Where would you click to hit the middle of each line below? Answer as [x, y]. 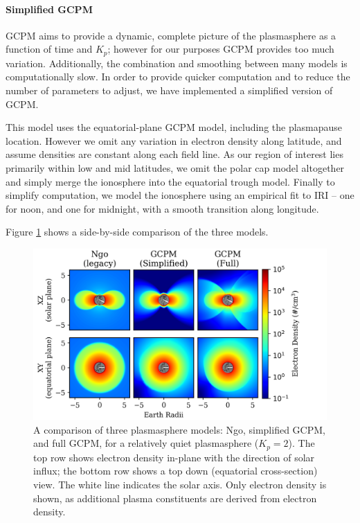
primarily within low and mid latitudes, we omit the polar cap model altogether [175, 168]
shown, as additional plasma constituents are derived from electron [175, 498]
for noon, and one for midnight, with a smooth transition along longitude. [162, 208]
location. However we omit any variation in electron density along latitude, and [174, 140]
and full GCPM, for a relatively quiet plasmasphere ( [146, 443]
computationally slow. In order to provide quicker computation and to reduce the [178, 77]
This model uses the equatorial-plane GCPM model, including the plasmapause [174, 127]
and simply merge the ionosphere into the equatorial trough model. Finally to [170, 181]
